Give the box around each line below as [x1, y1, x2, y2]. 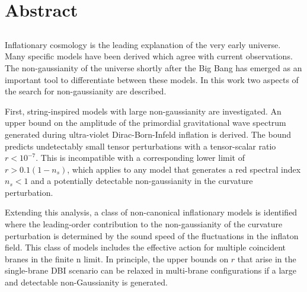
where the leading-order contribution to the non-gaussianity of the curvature [5, 218, 283, 230]
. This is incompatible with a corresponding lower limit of [36, 151, 245, 164]
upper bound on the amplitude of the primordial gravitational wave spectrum [5, 116, 286, 129]
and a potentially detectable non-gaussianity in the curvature [31, 174, 253, 187]
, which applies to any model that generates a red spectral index [67, 163, 301, 175]
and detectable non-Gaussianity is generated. [5, 276, 168, 288]
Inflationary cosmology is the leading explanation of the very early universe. [5, 38, 281, 50]
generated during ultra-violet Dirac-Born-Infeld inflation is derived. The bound [5, 128, 291, 140]
